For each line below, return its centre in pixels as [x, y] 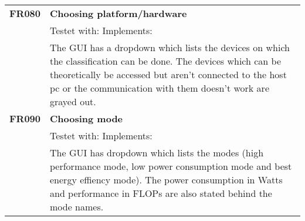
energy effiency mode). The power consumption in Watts [166, 180]
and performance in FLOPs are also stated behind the [161, 193]
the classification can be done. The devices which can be [166, 61]
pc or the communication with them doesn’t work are [160, 88]
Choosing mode [87, 118]
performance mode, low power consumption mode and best [171, 166]
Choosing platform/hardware [118, 13]
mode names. [77, 207]
